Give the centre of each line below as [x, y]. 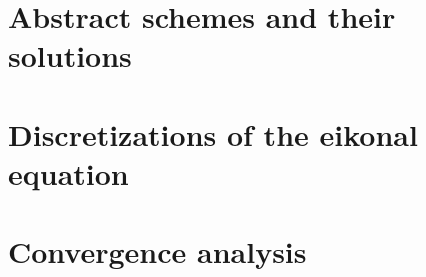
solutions [70, 55]
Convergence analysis [157, 251]
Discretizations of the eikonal [213, 133]
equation [68, 172]
